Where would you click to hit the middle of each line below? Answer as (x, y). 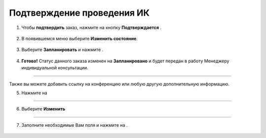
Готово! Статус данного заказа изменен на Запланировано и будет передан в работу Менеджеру (125, 61)
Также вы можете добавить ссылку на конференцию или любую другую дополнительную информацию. (119, 84)
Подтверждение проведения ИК (79, 13)
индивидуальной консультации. (55, 68)
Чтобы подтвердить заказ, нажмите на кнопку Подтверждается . (91, 28)
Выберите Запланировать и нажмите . (62, 50)
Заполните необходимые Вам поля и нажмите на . (75, 125)
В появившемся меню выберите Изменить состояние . (80, 38)
